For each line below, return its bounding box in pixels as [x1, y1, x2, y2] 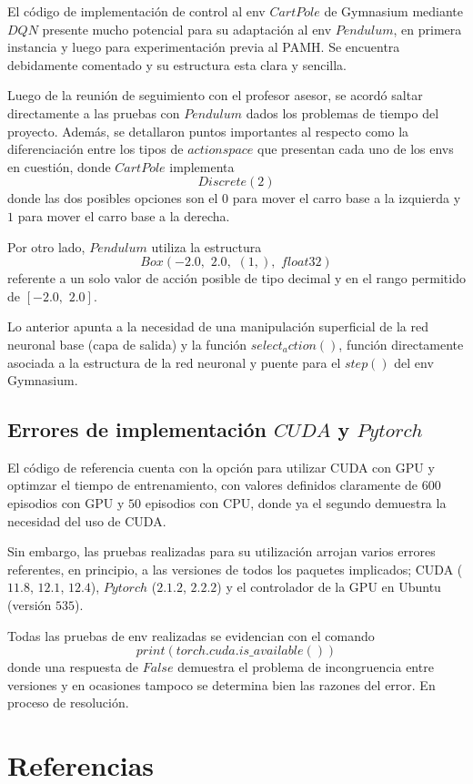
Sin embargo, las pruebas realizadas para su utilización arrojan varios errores [7, 542, 436, 561]
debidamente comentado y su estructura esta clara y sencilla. [7, 55, 347, 74]
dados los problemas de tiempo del [246, 103, 439, 122]
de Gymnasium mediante [324, 2, 463, 20]
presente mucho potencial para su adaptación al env [42, 19, 332, 38]
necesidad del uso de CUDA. [7, 511, 166, 530]
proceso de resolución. [7, 693, 129, 712]
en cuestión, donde [7, 157, 111, 176]
